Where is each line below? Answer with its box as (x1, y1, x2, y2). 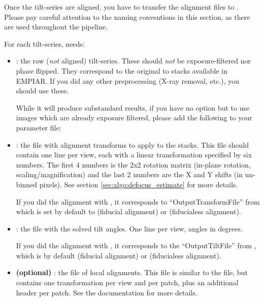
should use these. (16, 85, 69, 96)
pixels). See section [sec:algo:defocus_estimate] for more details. (39, 179, 238, 189)
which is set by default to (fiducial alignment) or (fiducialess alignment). (16, 206, 241, 217)
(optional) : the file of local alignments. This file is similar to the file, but (16, 267, 248, 278)
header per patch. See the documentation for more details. (16, 287, 197, 297)
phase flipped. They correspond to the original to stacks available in (16, 65, 227, 76)
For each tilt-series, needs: (4, 38, 85, 49)
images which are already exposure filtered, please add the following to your (16, 112, 252, 123)
